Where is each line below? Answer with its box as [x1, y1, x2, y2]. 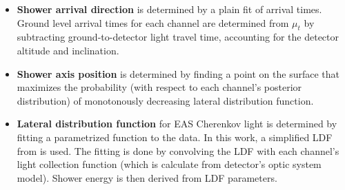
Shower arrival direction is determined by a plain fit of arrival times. [17, 2, 322, 16]
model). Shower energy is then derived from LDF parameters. [17, 170, 277, 184]
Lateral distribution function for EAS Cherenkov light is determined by [17, 116, 337, 131]
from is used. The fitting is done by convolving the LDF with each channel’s [17, 143, 339, 158]
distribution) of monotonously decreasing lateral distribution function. [17, 93, 314, 107]
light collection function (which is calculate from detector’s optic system [17, 157, 322, 171]
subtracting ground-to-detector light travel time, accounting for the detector [17, 30, 339, 44]
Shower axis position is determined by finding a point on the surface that [17, 66, 340, 81]
